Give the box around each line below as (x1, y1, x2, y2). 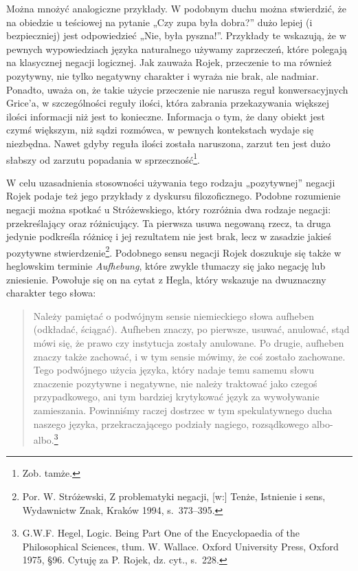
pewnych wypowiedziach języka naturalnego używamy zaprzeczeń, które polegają (6, 41, 347, 56)
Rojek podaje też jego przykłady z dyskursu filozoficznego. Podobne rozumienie (6, 188, 341, 203)
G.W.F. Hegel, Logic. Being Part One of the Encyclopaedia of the (22, 526, 300, 540)
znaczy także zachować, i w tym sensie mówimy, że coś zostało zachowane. (33, 349, 346, 363)
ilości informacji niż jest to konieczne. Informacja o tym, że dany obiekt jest (6, 109, 325, 123)
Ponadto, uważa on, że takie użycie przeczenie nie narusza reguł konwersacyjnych (6, 82, 348, 96)
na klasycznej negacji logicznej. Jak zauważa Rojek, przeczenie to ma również (6, 55, 332, 69)
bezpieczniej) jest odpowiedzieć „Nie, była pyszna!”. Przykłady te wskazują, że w (6, 28, 346, 43)
